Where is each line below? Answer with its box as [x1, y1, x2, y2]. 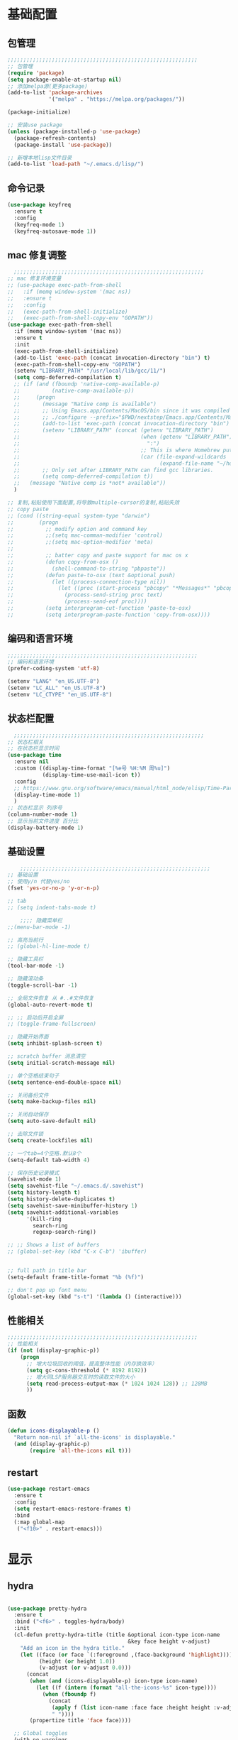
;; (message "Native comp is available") [13, 400, 157, 407]
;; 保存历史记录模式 [7, 1169, 59, 1176]
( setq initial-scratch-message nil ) [7, 1059, 115, 1066]
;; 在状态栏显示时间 [7, 745, 59, 753]
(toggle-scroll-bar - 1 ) [7, 981, 78, 989]
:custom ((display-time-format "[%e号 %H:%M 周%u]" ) [13, 765, 171, 772]
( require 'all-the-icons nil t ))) [29, 1447, 132, 1454]
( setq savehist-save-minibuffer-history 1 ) [7, 1202, 138, 1209]
